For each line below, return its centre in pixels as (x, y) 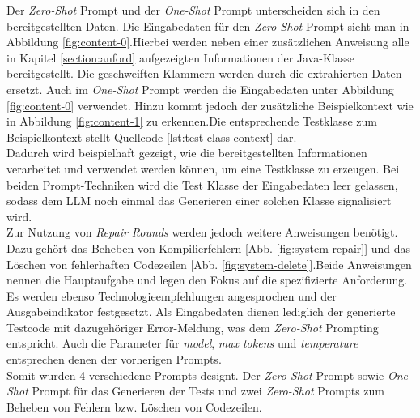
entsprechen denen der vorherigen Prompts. (114, 359)
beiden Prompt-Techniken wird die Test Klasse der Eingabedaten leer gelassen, (202, 184)
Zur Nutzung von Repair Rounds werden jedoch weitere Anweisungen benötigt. (202, 232)
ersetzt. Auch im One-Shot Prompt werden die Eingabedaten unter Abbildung (200, 89)
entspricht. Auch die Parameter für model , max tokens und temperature (182, 343)
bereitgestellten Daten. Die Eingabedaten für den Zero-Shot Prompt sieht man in (208, 26)
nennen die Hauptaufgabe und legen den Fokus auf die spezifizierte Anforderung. (207, 280)
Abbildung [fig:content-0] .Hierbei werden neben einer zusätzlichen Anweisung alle (208, 42)
